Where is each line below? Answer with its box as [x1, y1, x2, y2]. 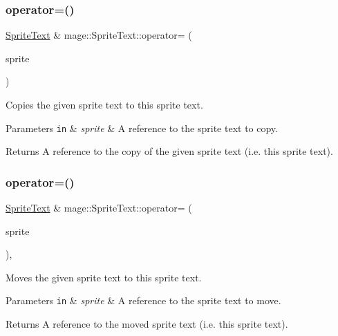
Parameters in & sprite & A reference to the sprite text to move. [6, 293, 281, 308]
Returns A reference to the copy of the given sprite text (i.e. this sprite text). [6, 144, 333, 158]
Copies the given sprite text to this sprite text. [6, 97, 203, 111]
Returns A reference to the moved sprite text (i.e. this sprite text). [6, 317, 288, 331]
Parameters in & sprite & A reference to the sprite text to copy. [6, 120, 278, 135]
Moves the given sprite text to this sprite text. [6, 270, 202, 284]
